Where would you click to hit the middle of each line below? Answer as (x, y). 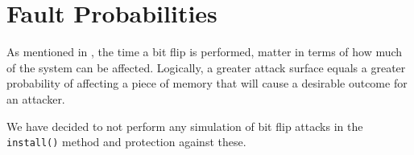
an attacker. (36, 98)
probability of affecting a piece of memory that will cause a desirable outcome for (207, 83)
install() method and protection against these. (126, 142)
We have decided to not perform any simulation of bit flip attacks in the (185, 126)
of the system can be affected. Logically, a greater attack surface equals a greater (206, 67)
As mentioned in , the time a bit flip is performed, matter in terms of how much (205, 52)
